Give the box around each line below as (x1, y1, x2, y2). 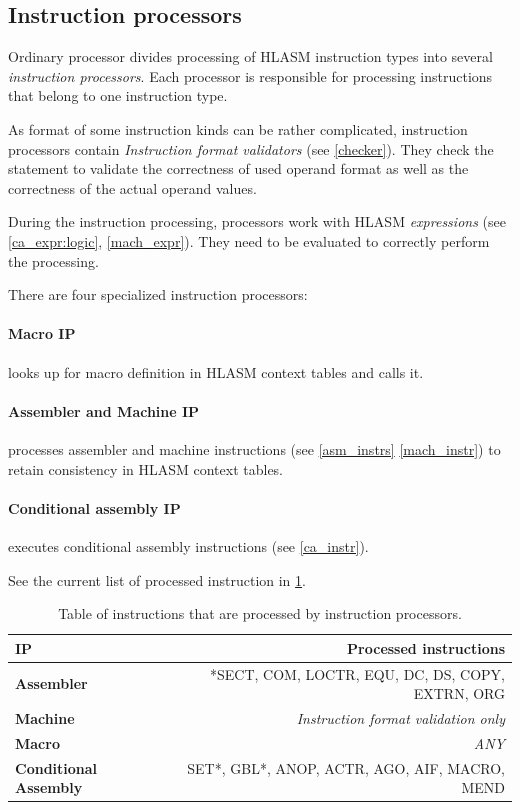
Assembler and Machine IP (8, 400, 200, 421)
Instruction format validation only (296, 707, 505, 728)
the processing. (8, 250, 99, 271)
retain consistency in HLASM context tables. (8, 458, 284, 479)
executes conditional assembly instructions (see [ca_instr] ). (8, 535, 369, 556)
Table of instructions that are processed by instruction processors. (58, 603, 462, 624)
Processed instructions (347, 637, 505, 658)
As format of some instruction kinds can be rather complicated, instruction (8, 118, 468, 139)
